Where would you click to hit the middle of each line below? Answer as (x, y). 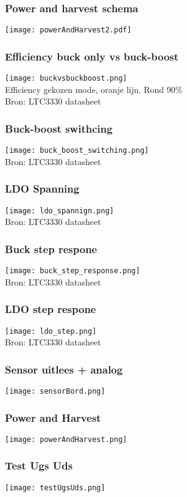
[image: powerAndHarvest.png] (66, 439)
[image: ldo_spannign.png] (59, 211)
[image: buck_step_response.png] (72, 271)
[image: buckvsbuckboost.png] (66, 79)
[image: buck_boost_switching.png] (77, 151)
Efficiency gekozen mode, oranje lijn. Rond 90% (94, 89)
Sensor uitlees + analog (64, 369)
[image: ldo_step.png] (51, 331)
